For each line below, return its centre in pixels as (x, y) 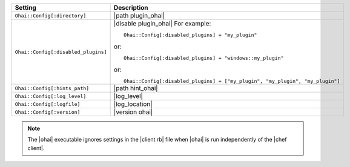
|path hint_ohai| (136, 88)
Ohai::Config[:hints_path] (52, 88)
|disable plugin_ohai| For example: (162, 23)
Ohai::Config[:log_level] (51, 96)
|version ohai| (133, 112)
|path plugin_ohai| (139, 15)
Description (131, 8)
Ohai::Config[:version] (48, 112)
